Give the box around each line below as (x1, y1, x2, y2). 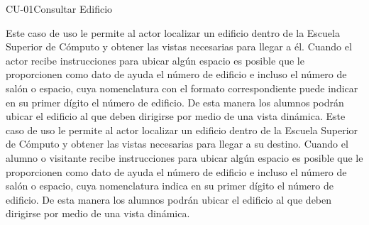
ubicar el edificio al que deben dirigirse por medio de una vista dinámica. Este (6, 109, 346, 124)
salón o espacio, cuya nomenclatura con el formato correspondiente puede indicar (6, 80, 358, 95)
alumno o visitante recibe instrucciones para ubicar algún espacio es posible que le (6, 150, 363, 165)
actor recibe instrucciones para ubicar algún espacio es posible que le (6, 53, 304, 67)
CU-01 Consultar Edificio (6, 1, 113, 16)
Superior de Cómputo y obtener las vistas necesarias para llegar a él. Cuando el (6, 39, 352, 54)
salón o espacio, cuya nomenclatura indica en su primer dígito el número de (6, 178, 334, 193)
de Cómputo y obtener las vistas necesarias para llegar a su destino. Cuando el (6, 136, 348, 151)
